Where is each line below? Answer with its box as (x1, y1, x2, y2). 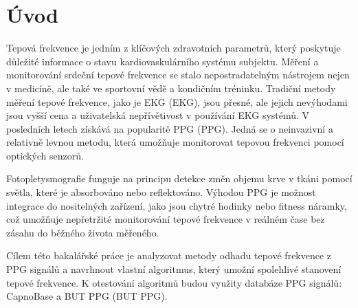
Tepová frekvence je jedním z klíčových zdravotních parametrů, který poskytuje (6, 41, 341, 55)
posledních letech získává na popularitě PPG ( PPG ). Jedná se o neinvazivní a (6, 121, 333, 135)
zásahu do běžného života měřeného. (6, 225, 159, 239)
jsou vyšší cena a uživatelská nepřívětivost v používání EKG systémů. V (6, 108, 310, 122)
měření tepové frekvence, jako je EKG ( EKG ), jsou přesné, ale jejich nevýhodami (6, 94, 348, 109)
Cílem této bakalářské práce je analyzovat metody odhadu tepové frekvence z (6, 248, 332, 263)
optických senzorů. (6, 148, 84, 162)
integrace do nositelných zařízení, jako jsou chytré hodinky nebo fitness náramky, (6, 198, 347, 212)
